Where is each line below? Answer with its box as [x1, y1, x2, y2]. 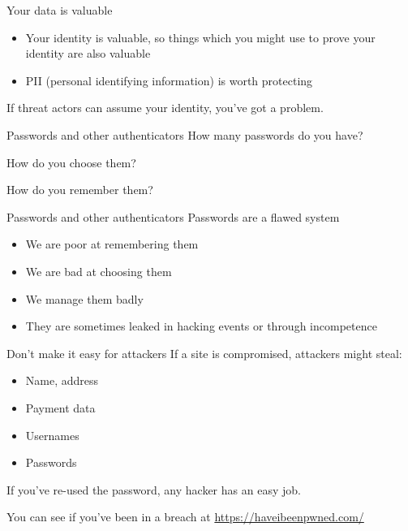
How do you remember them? [6, 181, 153, 198]
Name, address [25, 372, 99, 389]
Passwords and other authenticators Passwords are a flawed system [6, 208, 340, 225]
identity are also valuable [25, 45, 151, 62]
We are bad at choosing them [25, 262, 172, 279]
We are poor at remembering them [25, 235, 199, 253]
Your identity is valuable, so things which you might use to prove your [25, 28, 376, 45]
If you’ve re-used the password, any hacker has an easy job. [6, 481, 301, 498]
